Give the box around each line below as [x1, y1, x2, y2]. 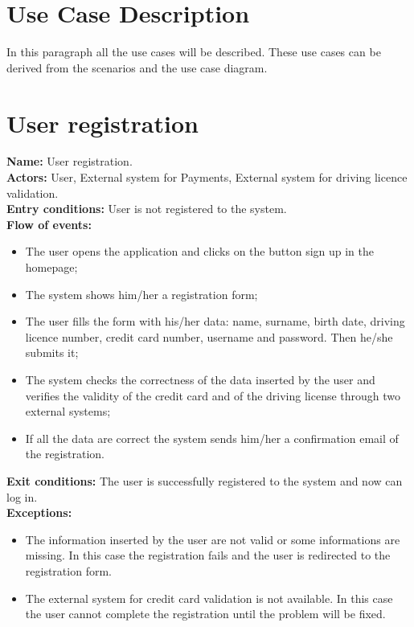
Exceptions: [6, 504, 72, 521]
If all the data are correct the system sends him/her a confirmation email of [25, 429, 399, 446]
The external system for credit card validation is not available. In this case [25, 589, 393, 606]
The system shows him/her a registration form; [25, 285, 258, 302]
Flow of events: [6, 215, 92, 232]
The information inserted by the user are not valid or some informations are [25, 531, 400, 547]
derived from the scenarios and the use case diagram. [6, 59, 268, 76]
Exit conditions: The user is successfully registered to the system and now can [6, 472, 403, 489]
